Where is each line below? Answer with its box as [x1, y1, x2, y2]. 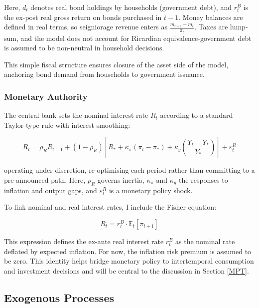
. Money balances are [178, 11, 243, 22]
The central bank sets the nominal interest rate [4, 110, 148, 120]
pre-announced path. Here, [4, 175, 86, 185]
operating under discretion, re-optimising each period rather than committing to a [4, 165, 255, 175]
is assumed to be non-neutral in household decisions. [4, 42, 164, 53]
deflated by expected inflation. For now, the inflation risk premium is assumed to [4, 246, 252, 256]
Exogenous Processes [4, 290, 115, 305]
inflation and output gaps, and [4, 185, 97, 195]
